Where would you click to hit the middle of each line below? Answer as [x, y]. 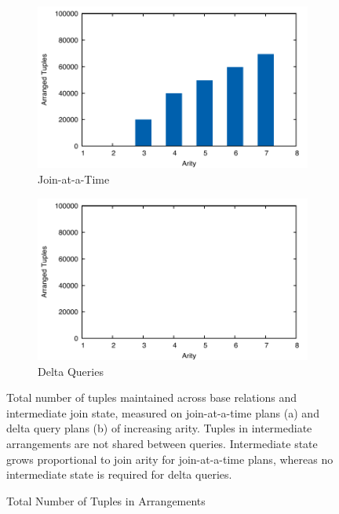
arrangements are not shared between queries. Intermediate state [162, 443]
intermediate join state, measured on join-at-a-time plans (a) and [163, 412]
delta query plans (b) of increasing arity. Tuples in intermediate [159, 428]
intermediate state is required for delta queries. [119, 474]
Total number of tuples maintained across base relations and [151, 397]
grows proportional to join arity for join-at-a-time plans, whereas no [170, 459]
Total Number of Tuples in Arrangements [106, 500]
